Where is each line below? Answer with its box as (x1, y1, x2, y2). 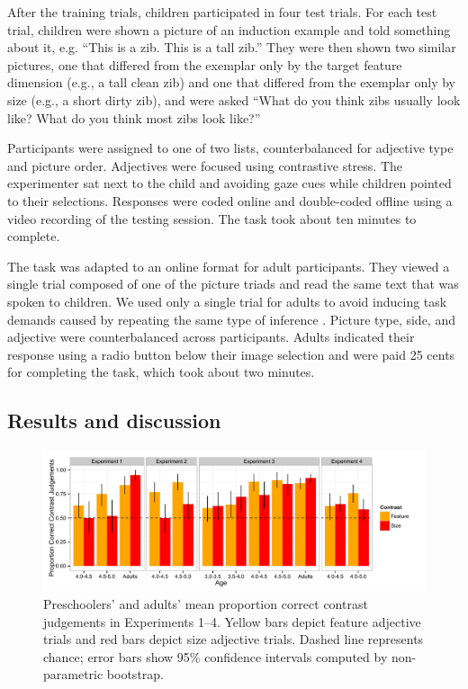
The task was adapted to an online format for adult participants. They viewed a (7, 256, 450, 275)
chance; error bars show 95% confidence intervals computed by (43, 647, 388, 666)
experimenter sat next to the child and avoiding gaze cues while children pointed (7, 174, 452, 192)
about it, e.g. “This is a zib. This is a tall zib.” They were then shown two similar (7, 38, 456, 57)
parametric (43, 665, 103, 684)
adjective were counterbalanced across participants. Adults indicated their (7, 327, 415, 346)
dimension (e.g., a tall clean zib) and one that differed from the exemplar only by (7, 73, 455, 92)
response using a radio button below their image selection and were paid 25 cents (7, 344, 455, 363)
